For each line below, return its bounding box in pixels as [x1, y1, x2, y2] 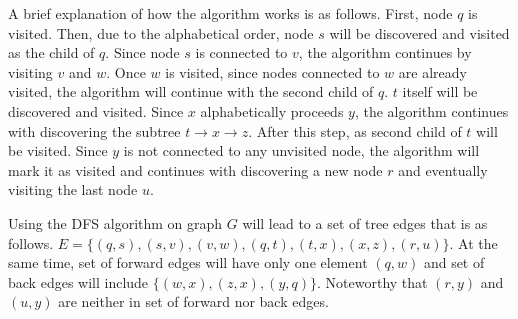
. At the [449, 232, 498, 253]
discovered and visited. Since [8, 100, 184, 121]
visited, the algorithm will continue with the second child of [8, 81, 374, 102]
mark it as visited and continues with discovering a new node [8, 159, 383, 180]
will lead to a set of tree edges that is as [242, 212, 488, 233]
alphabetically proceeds [200, 100, 344, 121]
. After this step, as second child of [248, 120, 462, 141]
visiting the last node [8, 179, 138, 200]
